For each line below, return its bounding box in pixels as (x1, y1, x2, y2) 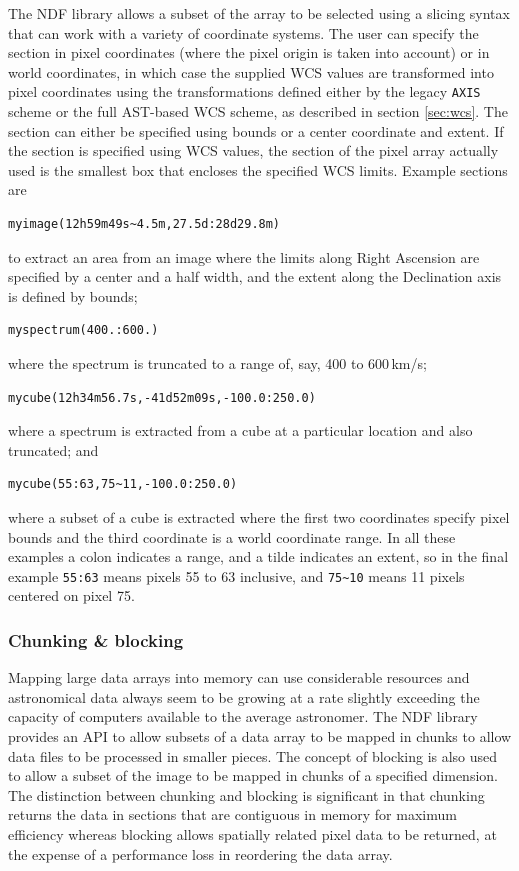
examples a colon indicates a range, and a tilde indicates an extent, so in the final (8, 546, 509, 567)
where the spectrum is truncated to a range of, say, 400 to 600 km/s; (8, 352, 427, 373)
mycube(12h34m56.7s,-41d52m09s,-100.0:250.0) (8, 390, 316, 405)
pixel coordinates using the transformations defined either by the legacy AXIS (8, 81, 481, 102)
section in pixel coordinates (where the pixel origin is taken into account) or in (8, 42, 490, 63)
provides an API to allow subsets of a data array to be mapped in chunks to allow (8, 725, 512, 746)
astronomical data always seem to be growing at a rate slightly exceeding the (8, 686, 480, 707)
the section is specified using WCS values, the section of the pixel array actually (8, 140, 499, 161)
